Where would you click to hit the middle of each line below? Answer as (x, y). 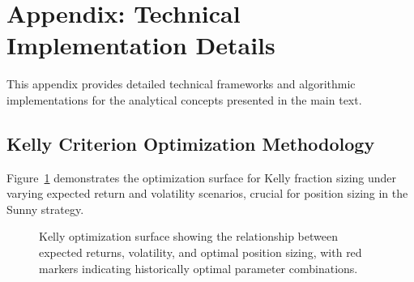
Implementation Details (141, 45)
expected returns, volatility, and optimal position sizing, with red (201, 252)
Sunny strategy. (45, 209)
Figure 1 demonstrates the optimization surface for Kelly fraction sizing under (202, 177)
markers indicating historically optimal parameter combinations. (198, 268)
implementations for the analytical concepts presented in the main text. (184, 99)
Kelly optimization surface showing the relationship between (188, 236)
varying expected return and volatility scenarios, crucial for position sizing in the (207, 193)
